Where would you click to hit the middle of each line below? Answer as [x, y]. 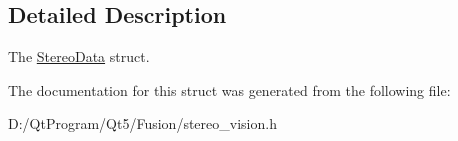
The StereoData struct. [79, 56]
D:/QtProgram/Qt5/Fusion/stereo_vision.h [142, 123]
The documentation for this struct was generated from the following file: [229, 89]
